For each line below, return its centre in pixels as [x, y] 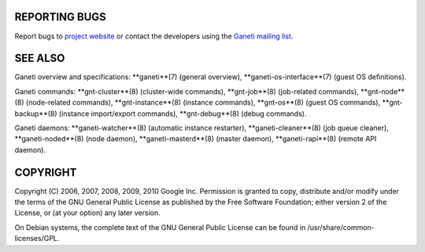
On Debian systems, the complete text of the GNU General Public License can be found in [160, 227]
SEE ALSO [40, 58]
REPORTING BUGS [60, 17]
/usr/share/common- [341, 227]
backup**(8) [36, 113]
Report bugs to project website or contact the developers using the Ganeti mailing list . [154, 36]
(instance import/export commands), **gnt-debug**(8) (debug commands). [183, 113]
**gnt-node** [383, 91]
